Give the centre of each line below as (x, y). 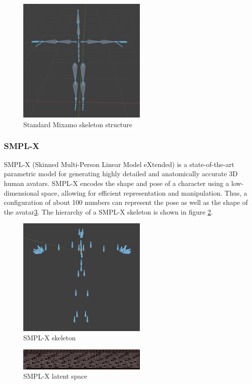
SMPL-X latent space (55, 376)
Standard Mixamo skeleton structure (78, 124)
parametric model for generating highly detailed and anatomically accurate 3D (121, 174)
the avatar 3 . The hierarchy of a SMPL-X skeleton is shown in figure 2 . (109, 211)
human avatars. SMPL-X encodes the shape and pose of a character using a (117, 183)
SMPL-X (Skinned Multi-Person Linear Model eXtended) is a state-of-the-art (119, 164)
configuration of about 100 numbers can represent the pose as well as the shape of (126, 202)
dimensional (22, 192)
